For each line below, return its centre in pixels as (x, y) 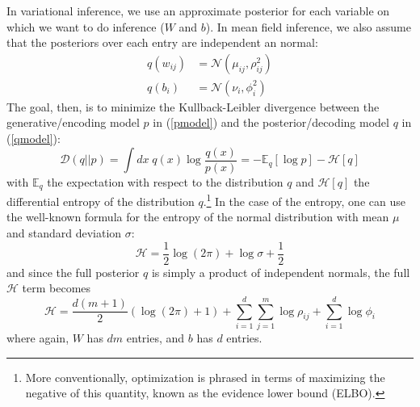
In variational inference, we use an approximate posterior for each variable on (198, 10)
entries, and (155, 337)
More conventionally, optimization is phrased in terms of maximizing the (205, 377)
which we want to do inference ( (86, 26)
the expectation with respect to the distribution (165, 181)
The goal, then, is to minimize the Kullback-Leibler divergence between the (193, 106)
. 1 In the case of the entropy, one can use (304, 200)
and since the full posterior (73, 272)
